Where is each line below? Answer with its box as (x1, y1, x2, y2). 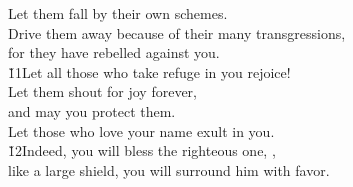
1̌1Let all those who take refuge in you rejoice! (8, 61, 291, 82)
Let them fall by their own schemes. (8, 3, 228, 23)
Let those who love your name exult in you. (8, 120, 275, 141)
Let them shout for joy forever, (8, 81, 197, 102)
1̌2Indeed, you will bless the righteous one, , (8, 140, 276, 161)
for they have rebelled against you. (8, 42, 220, 63)
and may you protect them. (8, 100, 176, 121)
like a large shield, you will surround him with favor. (8, 159, 330, 180)
